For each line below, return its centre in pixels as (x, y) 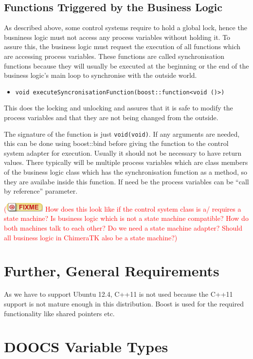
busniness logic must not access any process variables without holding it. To (117, 37)
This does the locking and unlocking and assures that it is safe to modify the (118, 108)
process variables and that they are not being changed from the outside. (111, 117)
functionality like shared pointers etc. (59, 313)
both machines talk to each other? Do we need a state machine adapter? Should (123, 228)
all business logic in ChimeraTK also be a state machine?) (91, 237)
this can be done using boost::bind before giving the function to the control (116, 143)
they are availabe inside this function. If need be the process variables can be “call (126, 181)
